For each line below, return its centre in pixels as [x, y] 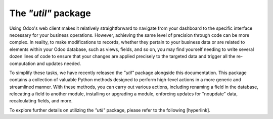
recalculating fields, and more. [41, 101]
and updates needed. [59, 64]
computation [22, 64]
